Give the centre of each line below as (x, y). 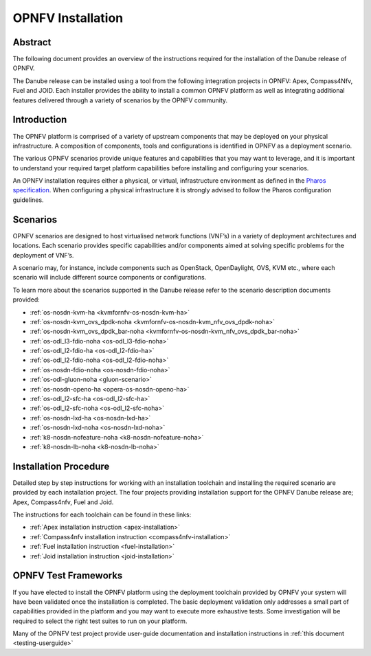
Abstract (32, 42)
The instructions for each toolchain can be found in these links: (102, 514)
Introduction (40, 120)
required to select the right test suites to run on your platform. (100, 621)
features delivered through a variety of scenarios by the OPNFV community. (120, 100)
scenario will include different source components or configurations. (110, 278)
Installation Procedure (61, 466)
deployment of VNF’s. (43, 255)
